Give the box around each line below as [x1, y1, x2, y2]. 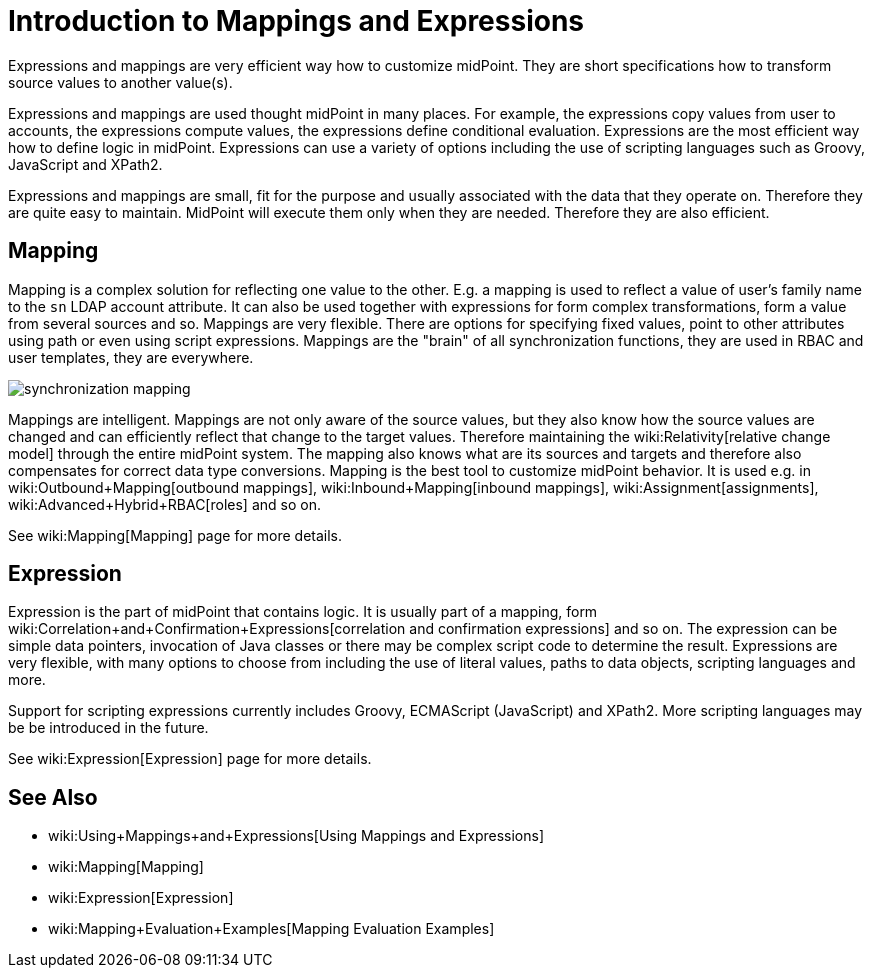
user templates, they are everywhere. [8, 348, 254, 366]
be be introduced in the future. [8, 719, 209, 737]
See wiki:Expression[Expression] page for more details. [8, 750, 372, 768]
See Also [8, 784, 98, 810]
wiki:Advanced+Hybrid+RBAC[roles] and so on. [8, 495, 321, 513]
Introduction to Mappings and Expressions [8, 4, 585, 38]
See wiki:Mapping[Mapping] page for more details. [8, 526, 343, 544]
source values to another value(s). [8, 73, 233, 91]
